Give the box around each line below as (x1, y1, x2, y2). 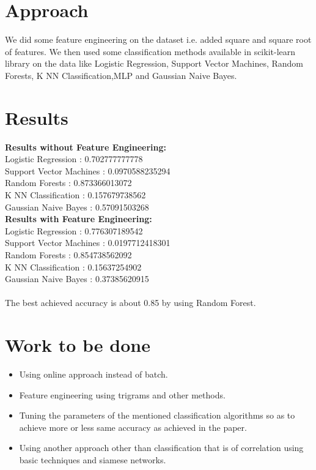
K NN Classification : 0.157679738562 (5, 188, 146, 201)
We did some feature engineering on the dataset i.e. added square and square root (5, 33, 312, 46)
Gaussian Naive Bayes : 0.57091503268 (5, 200, 149, 213)
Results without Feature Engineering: (5, 140, 167, 153)
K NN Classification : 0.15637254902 (5, 260, 142, 273)
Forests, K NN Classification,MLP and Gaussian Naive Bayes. (5, 69, 237, 81)
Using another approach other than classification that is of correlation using (19, 441, 304, 454)
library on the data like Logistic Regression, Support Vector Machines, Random (5, 57, 303, 70)
